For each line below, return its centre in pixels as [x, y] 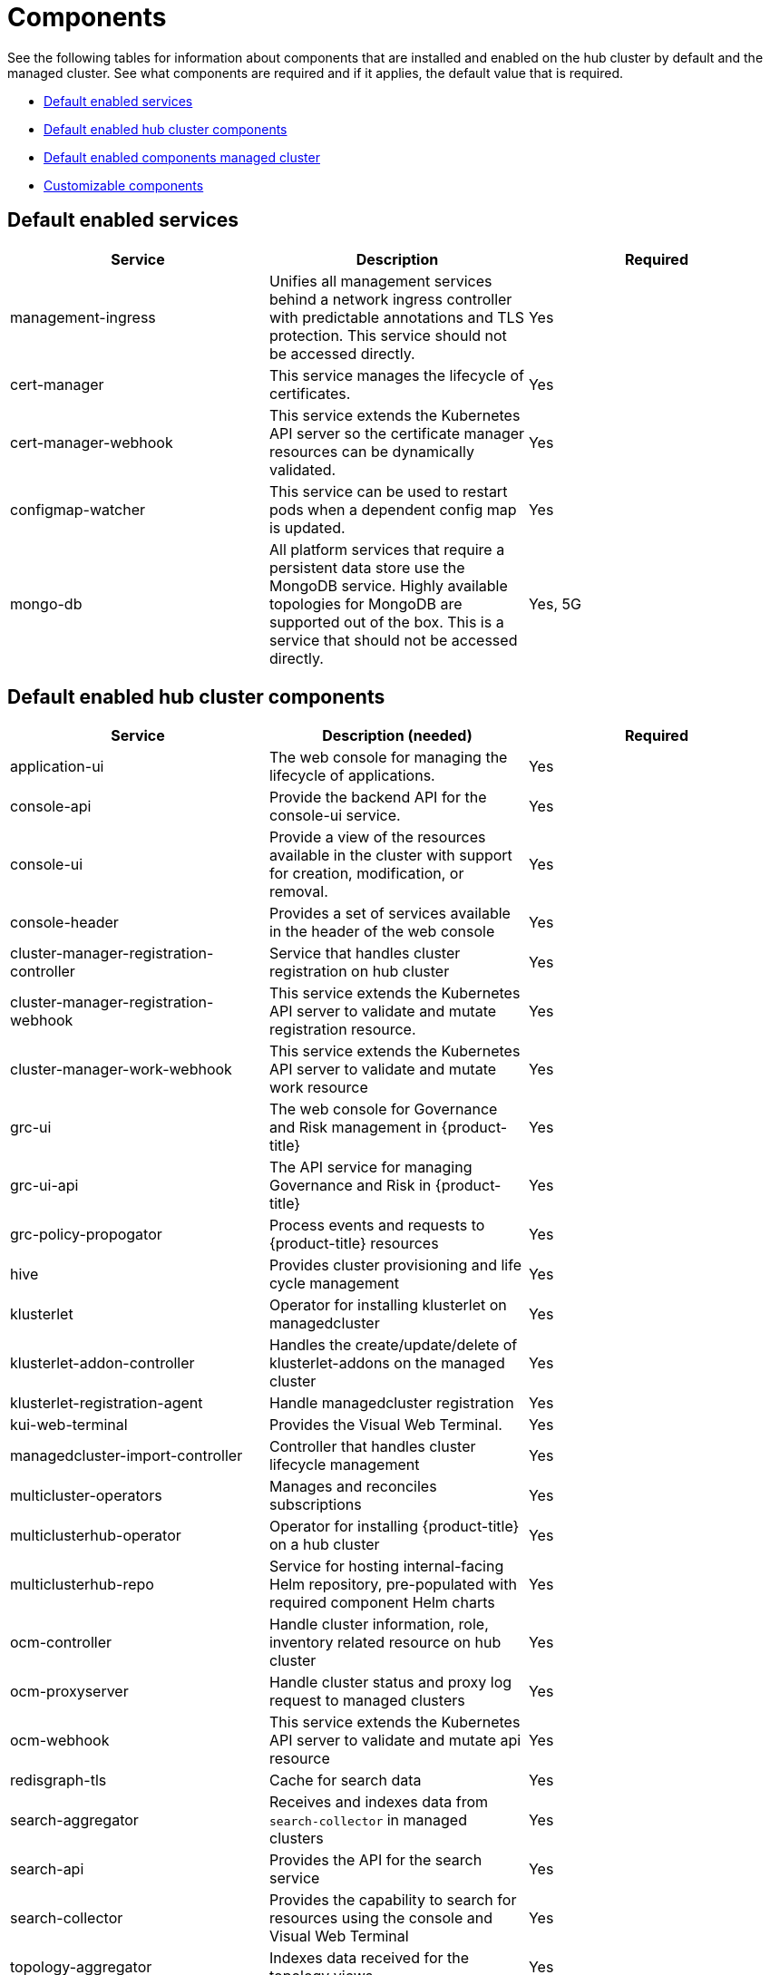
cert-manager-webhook [92, 442]
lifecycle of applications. [352, 776]
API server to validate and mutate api [395, 1741]
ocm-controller [61, 1643]
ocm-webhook [60, 1741]
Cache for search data [345, 1780]
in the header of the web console [382, 932]
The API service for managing [370, 1167]
